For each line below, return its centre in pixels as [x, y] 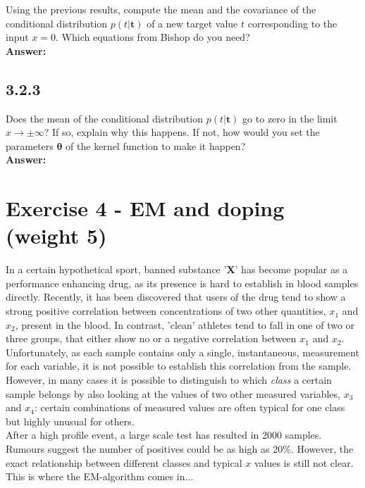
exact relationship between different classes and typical [124, 462]
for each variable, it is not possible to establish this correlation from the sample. [179, 366]
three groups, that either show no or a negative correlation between [151, 338]
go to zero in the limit [290, 118]
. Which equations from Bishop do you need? [153, 37]
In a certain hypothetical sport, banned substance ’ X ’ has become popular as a [177, 269]
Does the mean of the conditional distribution [105, 118]
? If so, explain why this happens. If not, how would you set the [182, 132]
